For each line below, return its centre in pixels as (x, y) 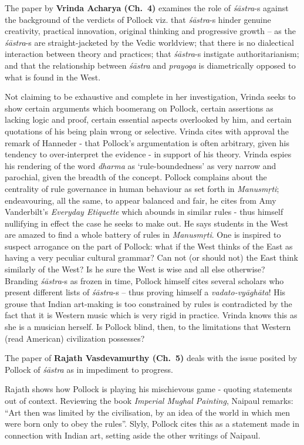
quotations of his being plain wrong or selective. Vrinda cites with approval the (147, 131)
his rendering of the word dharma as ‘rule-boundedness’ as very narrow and (141, 165)
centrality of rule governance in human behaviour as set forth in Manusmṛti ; (142, 188)
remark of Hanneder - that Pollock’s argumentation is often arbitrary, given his (147, 142)
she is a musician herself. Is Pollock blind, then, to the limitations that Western (148, 327)
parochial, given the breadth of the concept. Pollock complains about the (136, 177)
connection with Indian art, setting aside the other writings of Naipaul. (133, 435)
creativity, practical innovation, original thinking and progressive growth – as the (150, 31)
